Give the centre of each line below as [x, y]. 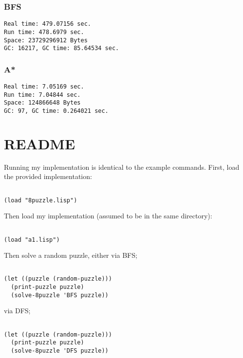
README [40, 143]
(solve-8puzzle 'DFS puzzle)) [60, 351]
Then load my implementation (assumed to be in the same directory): [108, 216]
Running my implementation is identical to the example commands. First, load [122, 167]
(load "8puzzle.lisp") [41, 200]
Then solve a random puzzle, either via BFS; [71, 255]
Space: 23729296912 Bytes [46, 40]
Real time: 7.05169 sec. [44, 87]
